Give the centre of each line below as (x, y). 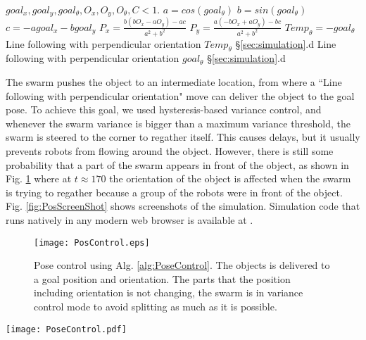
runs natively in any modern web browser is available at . (130, 219)
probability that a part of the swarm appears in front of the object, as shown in (177, 164)
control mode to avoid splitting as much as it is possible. (156, 306)
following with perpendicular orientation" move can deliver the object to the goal (180, 95)
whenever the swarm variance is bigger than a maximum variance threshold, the (178, 123)
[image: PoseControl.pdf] (66, 329)
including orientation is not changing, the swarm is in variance (169, 292)
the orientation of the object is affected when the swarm (230, 178)
